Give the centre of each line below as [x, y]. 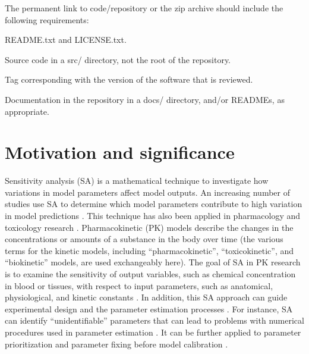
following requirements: [47, 19]
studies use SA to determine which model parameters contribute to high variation [154, 204]
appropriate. [27, 111]
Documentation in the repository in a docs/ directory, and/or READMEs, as [145, 99]
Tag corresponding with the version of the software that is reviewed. [129, 79]
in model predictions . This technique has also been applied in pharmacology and [153, 216]
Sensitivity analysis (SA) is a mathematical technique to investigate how [137, 181]
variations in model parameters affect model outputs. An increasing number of [148, 192]
